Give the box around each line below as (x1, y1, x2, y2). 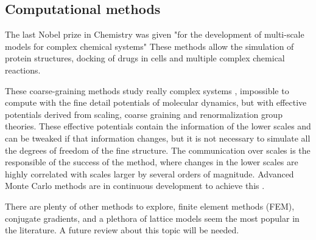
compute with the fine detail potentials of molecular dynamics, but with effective (5, 96, 307, 109)
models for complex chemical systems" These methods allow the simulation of (5, 39, 294, 52)
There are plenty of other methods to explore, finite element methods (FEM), (5, 199, 295, 212)
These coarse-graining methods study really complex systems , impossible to (5, 84, 289, 97)
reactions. (5, 63, 41, 76)
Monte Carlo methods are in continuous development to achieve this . (5, 179, 265, 192)
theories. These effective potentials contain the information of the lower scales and (5, 120, 311, 132)
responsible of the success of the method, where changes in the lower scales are (5, 156, 298, 168)
